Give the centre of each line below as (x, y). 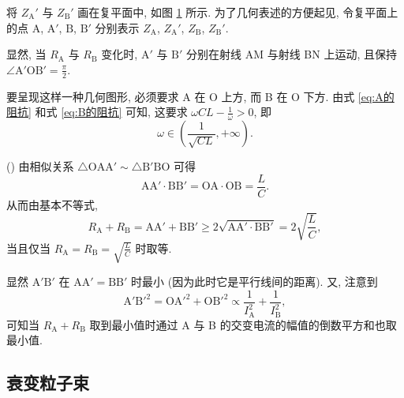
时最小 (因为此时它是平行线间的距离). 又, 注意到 (254, 282)
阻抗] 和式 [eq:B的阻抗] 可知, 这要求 (97, 112)
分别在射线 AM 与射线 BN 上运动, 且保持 (292, 54)
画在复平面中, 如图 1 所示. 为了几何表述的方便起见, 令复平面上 (238, 12)
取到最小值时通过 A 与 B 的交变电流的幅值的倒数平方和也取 (243, 324)
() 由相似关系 (40, 166)
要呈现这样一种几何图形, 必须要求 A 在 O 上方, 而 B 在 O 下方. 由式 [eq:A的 (200, 96)
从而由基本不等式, (52, 204)
